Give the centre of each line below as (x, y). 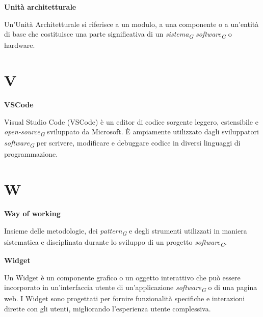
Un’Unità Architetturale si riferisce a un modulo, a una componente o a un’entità (131, 24)
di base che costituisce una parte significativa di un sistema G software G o (118, 34)
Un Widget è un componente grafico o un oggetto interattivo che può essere (122, 277)
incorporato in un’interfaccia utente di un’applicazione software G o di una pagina (131, 288)
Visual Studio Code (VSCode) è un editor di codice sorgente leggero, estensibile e (131, 121)
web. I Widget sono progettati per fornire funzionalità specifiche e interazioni (125, 298)
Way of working (32, 213)
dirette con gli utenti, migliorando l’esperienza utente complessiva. (108, 308)
